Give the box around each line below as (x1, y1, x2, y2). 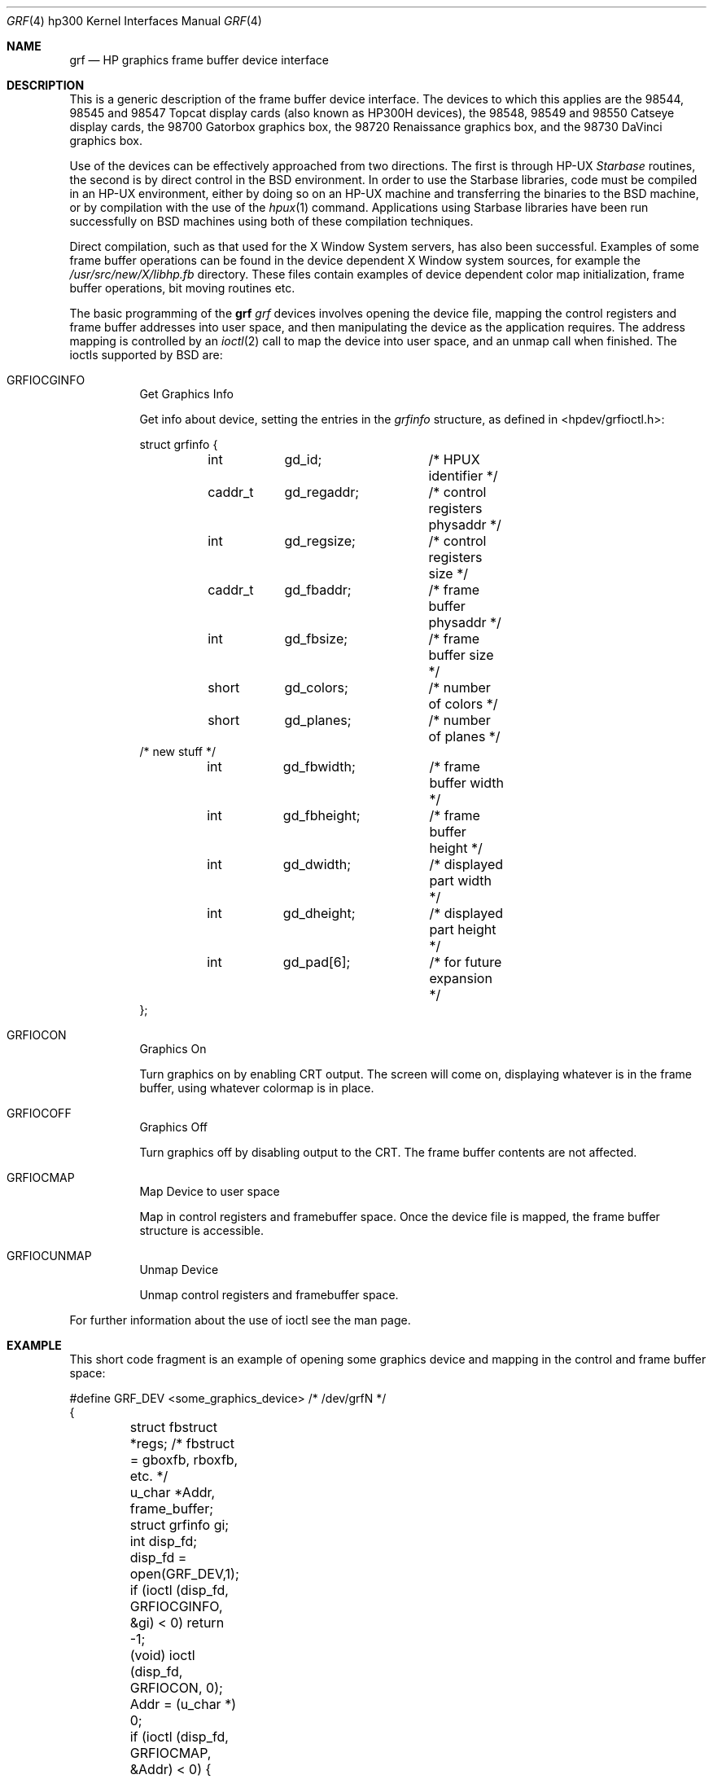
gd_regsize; (284, 533, 356, 549)
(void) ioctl (129, 1647, 195, 1663)
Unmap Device (139, 1263, 219, 1276)
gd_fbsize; (284, 630, 348, 647)
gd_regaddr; (284, 484, 360, 500)
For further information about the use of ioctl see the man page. (69, 1313, 411, 1327)
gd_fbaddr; (284, 582, 352, 598)
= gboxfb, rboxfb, (129, 1452, 238, 1468)
